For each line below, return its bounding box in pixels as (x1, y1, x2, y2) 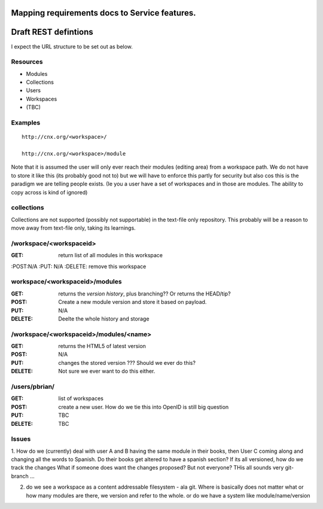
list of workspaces (58, 395, 104, 402)
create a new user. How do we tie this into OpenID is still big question (58, 403, 229, 410)
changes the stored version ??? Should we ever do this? (58, 359, 196, 366)
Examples (11, 118, 41, 127)
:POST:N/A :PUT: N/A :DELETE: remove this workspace (11, 263, 147, 270)
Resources (11, 57, 43, 66)
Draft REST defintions (11, 27, 94, 37)
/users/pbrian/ (11, 382, 55, 391)
